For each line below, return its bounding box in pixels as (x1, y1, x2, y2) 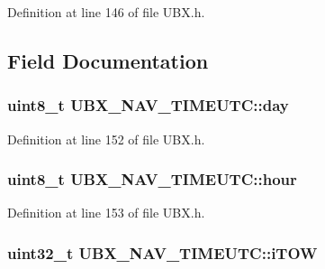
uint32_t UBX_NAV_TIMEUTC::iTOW (7, 241, 318, 264)
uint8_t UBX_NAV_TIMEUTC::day (7, 94, 289, 116)
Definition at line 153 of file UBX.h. (7, 203, 205, 222)
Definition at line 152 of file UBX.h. (7, 129, 205, 148)
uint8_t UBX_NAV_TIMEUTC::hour (7, 168, 297, 190)
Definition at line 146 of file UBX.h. (7, 3, 205, 21)
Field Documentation (7, 46, 209, 74)
